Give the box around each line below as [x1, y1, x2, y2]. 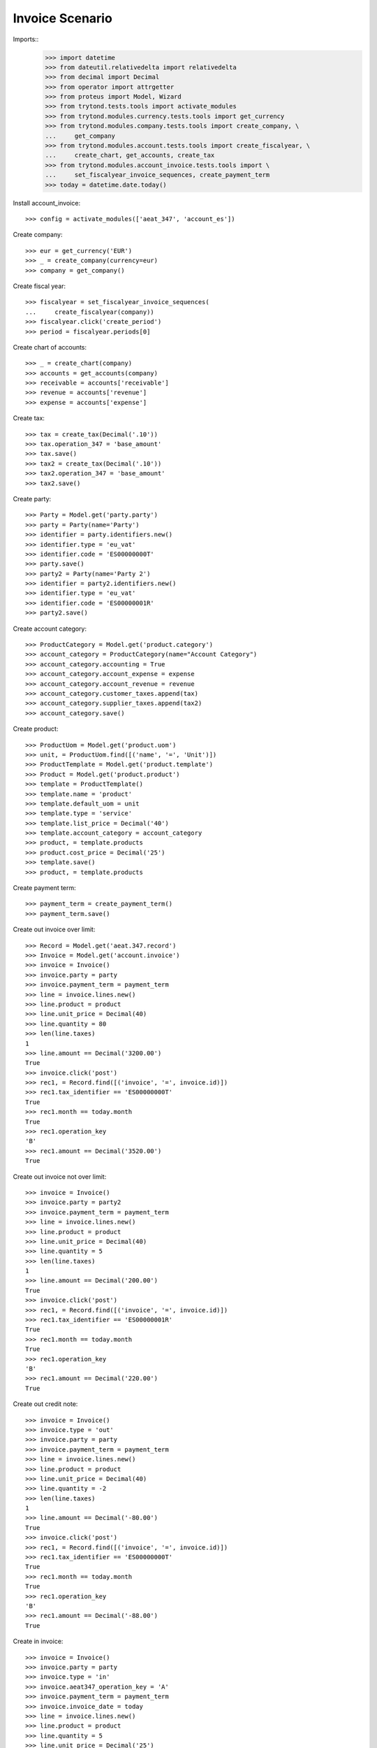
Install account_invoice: [13, 199, 80, 207]
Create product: [13, 724, 59, 733]
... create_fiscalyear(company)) [25, 308, 155, 316]
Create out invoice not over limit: [13, 1172, 107, 1181]
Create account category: [13, 624, 87, 633]
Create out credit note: [13, 1400, 78, 1408]
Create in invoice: [13, 1637, 64, 1646]
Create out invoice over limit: [13, 925, 96, 933]
